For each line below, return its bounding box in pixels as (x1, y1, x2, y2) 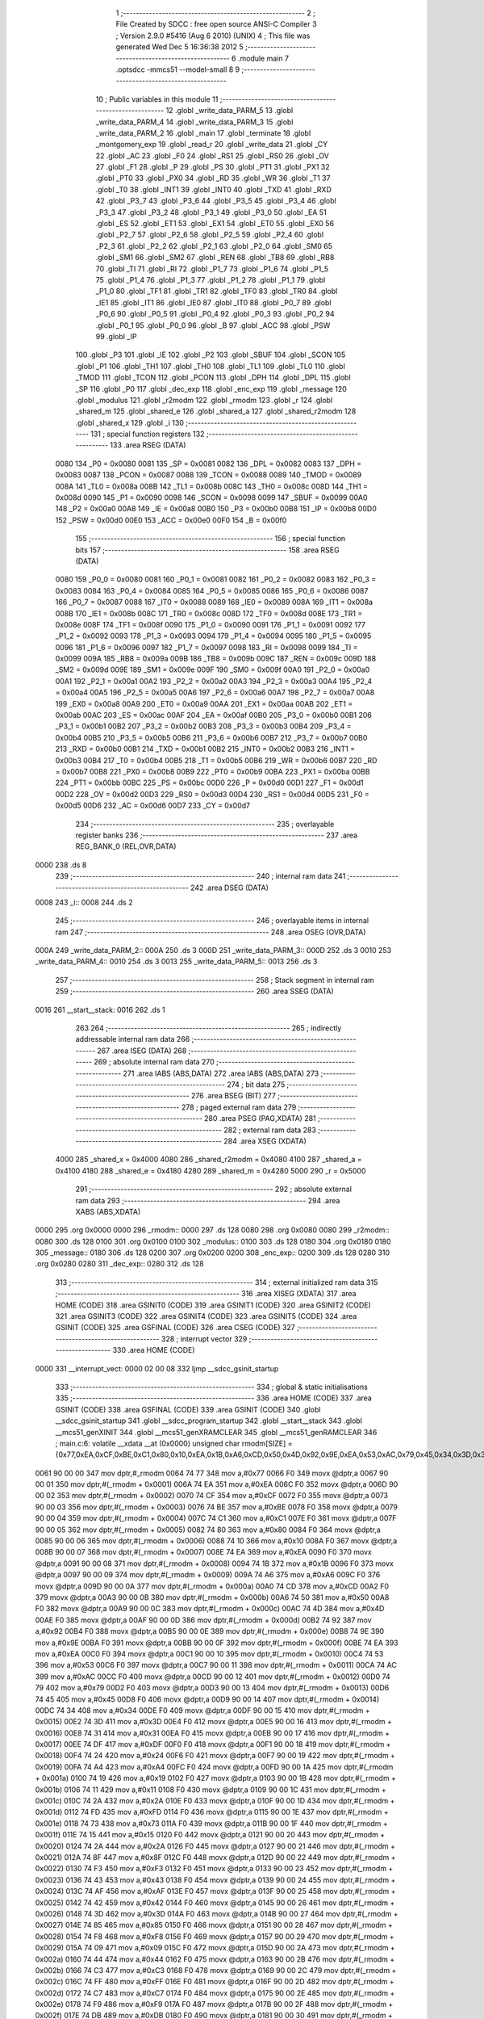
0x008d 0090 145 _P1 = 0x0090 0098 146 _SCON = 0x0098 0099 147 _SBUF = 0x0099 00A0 (55, 493, 368, 502)
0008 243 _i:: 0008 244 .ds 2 (35, 897, 133, 907)
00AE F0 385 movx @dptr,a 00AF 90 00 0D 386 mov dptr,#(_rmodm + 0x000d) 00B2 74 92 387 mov (35, 1615, 372, 1625)
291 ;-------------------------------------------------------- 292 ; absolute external (75, 1184, 353, 1194)
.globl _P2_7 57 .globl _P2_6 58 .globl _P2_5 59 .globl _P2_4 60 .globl (95, 230, 324, 240)
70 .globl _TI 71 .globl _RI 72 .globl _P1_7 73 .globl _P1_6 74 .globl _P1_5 (95, 263, 329, 274)
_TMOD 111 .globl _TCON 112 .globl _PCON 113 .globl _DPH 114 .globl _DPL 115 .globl (75, 372, 351, 383)
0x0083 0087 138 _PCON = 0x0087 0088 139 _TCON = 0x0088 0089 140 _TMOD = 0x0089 (55, 470, 362, 480)
